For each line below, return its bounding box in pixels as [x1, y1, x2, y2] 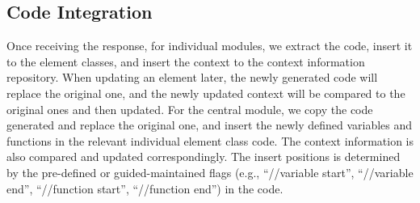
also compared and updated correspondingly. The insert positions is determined [6, 148, 401, 165]
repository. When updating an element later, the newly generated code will [6, 69, 378, 86]
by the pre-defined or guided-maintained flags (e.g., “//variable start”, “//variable [6, 163, 414, 180]
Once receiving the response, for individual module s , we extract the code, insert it [6, 37, 413, 54]
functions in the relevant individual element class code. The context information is [6, 132, 414, 149]
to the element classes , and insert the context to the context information [6, 53, 365, 70]
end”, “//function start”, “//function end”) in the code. [6, 180, 283, 197]
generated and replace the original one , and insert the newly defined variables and [6, 116, 413, 133]
